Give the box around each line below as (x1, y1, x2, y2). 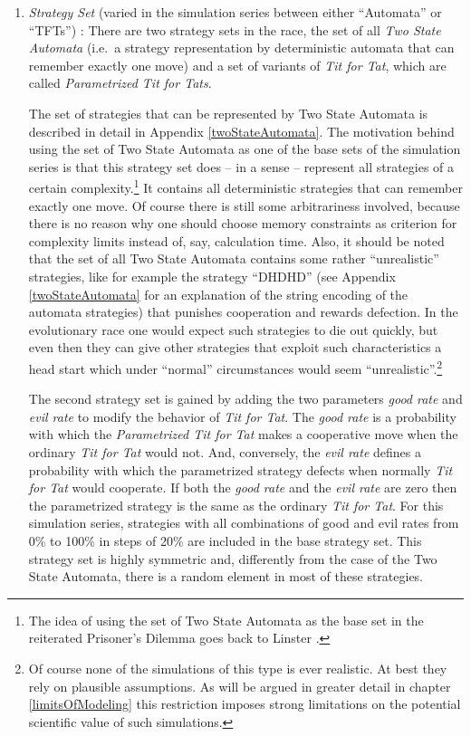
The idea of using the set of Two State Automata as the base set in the (28, 610, 424, 629)
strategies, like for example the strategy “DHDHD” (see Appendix (28, 266, 396, 285)
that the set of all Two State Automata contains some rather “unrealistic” (28, 249, 439, 268)
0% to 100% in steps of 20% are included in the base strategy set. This (28, 530, 422, 550)
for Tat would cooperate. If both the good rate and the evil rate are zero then (28, 478, 457, 497)
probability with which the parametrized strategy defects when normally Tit (28, 460, 453, 479)
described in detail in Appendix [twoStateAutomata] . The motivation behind (28, 121, 455, 140)
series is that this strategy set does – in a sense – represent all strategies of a (28, 157, 455, 176)
